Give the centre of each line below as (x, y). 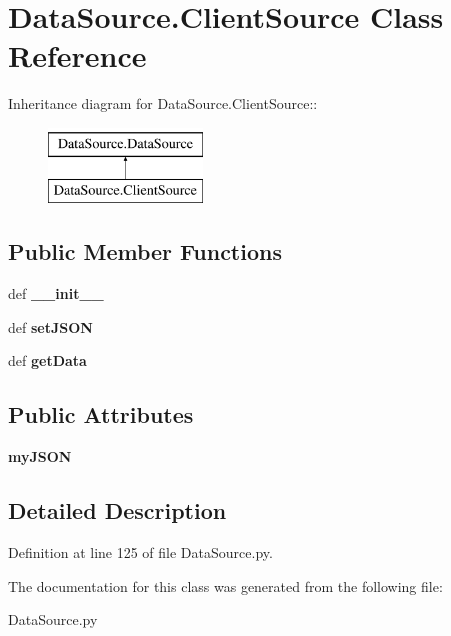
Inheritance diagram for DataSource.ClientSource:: (163, 103)
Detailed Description (117, 510)
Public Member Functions (145, 251)
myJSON (40, 456)
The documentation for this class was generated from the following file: (225, 585)
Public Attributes (101, 414)
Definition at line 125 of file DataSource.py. (140, 552)
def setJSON (50, 326)
